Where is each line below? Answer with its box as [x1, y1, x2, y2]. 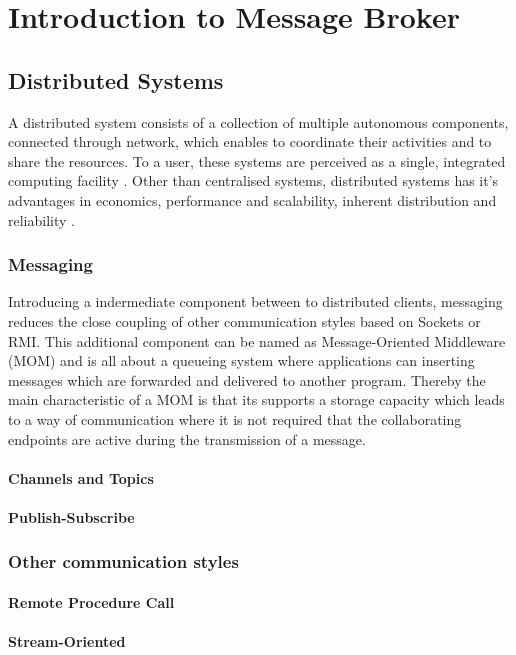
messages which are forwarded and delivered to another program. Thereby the [8, 369, 486, 390]
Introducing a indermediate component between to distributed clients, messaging [8, 291, 503, 312]
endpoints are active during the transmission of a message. [8, 428, 366, 449]
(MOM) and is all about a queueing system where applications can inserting [8, 350, 475, 371]
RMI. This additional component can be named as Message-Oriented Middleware [8, 330, 506, 351]
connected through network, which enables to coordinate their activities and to [8, 131, 492, 152]
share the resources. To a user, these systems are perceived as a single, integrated [8, 150, 506, 171]
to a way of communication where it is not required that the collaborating [8, 408, 462, 429]
